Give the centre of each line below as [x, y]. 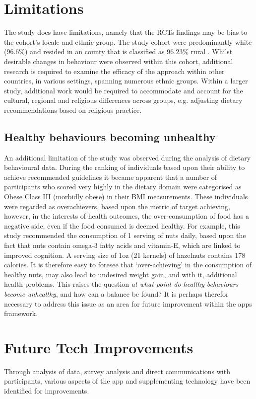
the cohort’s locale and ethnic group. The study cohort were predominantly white [128, 41]
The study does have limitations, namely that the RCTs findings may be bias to [126, 32]
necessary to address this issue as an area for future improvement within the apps [128, 303]
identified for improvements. [47, 391]
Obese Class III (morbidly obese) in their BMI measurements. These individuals [126, 197]
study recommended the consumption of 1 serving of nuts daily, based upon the [125, 235]
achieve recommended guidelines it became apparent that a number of [111, 177]
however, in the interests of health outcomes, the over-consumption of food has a [127, 216]
